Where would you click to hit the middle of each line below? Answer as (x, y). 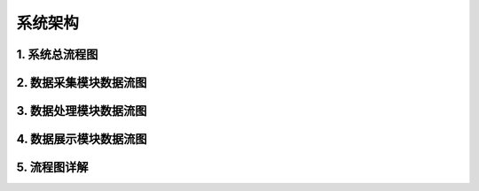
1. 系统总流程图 (57, 54)
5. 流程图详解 (52, 168)
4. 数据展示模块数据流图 (82, 139)
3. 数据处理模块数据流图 (82, 111)
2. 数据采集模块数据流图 (82, 83)
